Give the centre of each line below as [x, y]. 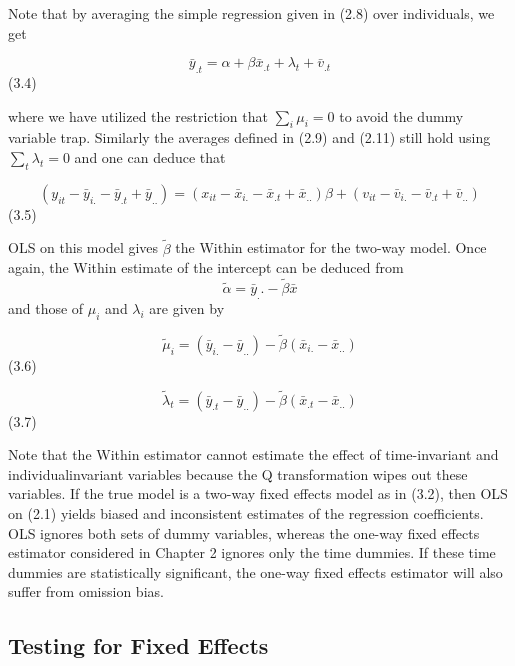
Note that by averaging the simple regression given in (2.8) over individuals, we [251, 13]
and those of [46, 307]
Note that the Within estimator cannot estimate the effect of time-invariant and [253, 454]
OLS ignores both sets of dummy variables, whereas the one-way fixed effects [244, 532]
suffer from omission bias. [86, 591]
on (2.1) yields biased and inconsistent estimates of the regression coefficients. [246, 512]
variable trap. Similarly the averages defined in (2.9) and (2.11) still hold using [249, 137]
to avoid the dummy [401, 115]
